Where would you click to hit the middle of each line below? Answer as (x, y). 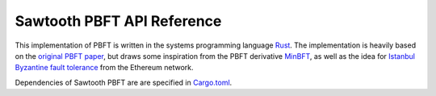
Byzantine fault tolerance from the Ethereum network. (104, 68)
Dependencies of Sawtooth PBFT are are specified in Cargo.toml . (124, 82)
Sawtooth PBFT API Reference (118, 21)
